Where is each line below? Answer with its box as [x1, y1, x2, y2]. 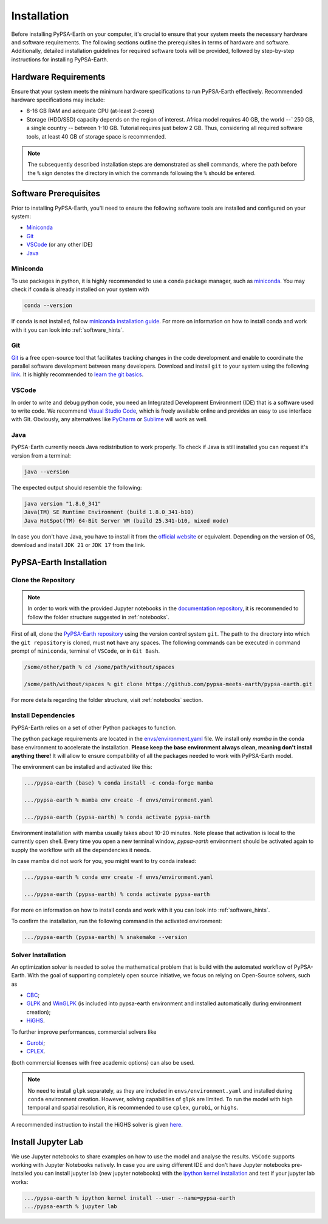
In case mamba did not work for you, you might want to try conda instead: [11, 858, 197, 865]
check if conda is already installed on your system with [11, 286, 149, 293]
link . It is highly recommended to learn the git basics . [11, 371, 144, 378]
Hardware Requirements [11, 72, 106, 82]
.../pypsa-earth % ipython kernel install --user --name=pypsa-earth [24, 1194, 236, 1202]
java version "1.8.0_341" [24, 500, 101, 507]
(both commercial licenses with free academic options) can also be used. [11, 1059, 195, 1066]
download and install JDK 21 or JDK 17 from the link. [11, 541, 146, 548]
